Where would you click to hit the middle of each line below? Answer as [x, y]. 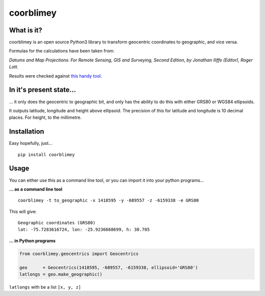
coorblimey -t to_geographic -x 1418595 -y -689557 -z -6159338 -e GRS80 [108, 201]
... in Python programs [32, 241]
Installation [26, 132]
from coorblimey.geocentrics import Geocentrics [79, 254]
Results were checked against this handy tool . [55, 76]
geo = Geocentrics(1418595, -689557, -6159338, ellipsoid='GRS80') [109, 267]
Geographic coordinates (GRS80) [57, 223]
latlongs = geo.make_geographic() [61, 274]
